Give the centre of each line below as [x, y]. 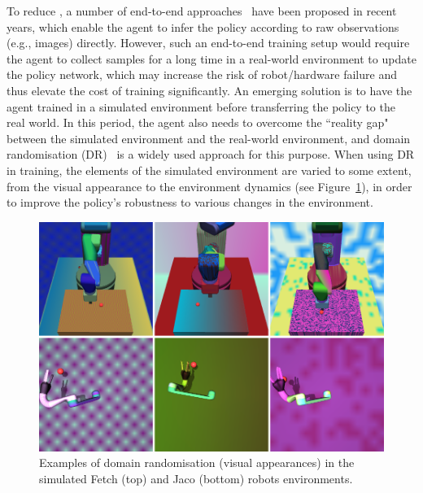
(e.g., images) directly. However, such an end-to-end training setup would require [208, 43]
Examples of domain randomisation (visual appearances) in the [197, 462]
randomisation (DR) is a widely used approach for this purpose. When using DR [211, 154]
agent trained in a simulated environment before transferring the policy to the [201, 106]
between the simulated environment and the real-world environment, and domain [209, 138]
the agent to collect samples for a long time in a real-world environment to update [211, 58]
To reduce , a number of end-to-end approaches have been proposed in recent [202, 11]
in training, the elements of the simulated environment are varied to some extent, [209, 170]
